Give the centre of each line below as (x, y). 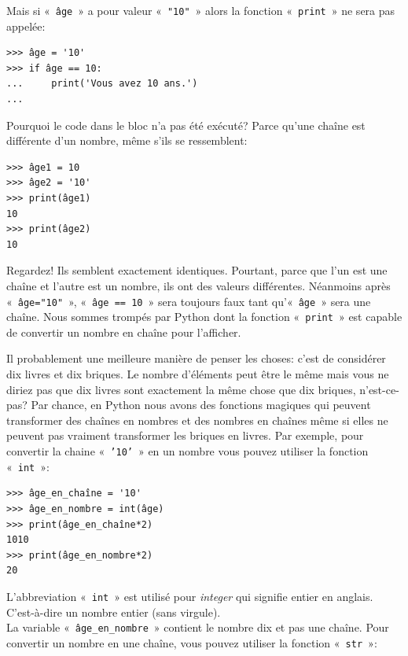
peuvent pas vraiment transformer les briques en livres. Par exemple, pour (185, 435)
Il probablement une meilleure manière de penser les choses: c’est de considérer (196, 358)
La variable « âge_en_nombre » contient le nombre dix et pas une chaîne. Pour (198, 627)
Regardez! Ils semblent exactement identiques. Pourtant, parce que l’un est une (197, 270)
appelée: (26, 26)
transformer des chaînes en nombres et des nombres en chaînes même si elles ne (197, 420)
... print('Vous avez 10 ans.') (102, 84)
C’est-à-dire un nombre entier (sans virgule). (114, 612)
